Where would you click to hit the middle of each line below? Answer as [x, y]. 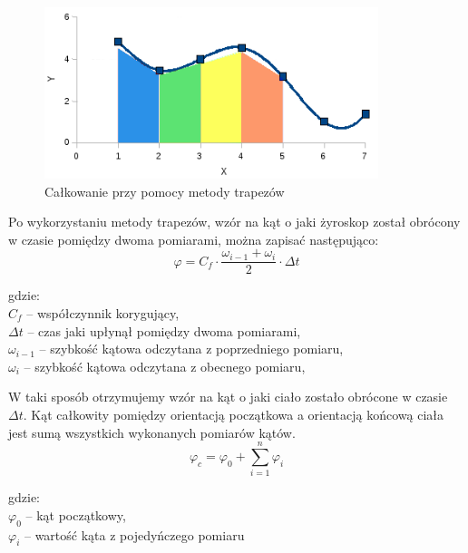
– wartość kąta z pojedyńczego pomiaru [134, 534]
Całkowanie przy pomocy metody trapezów [165, 191]
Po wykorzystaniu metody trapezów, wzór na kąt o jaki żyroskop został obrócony [234, 222]
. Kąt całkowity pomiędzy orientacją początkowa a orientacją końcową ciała [234, 414]
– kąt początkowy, [76, 514]
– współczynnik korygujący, [103, 313]
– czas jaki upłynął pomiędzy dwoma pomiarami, [164, 330]
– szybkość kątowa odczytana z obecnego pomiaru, [165, 366]
